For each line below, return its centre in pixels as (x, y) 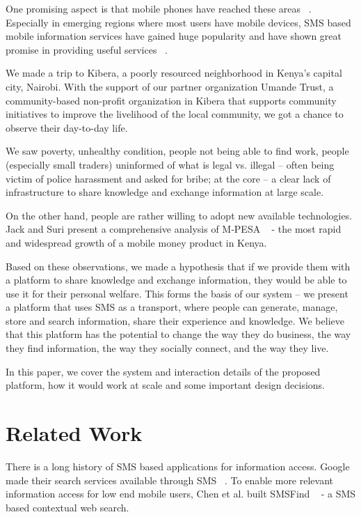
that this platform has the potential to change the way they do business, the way (178, 334)
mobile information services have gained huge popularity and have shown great (174, 36)
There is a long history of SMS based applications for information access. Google (178, 466)
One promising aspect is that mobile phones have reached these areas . (159, 8)
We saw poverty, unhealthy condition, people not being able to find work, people (177, 151)
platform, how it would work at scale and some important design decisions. (165, 385)
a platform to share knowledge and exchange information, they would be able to (176, 280)
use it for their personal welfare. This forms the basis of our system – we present (177, 293)
